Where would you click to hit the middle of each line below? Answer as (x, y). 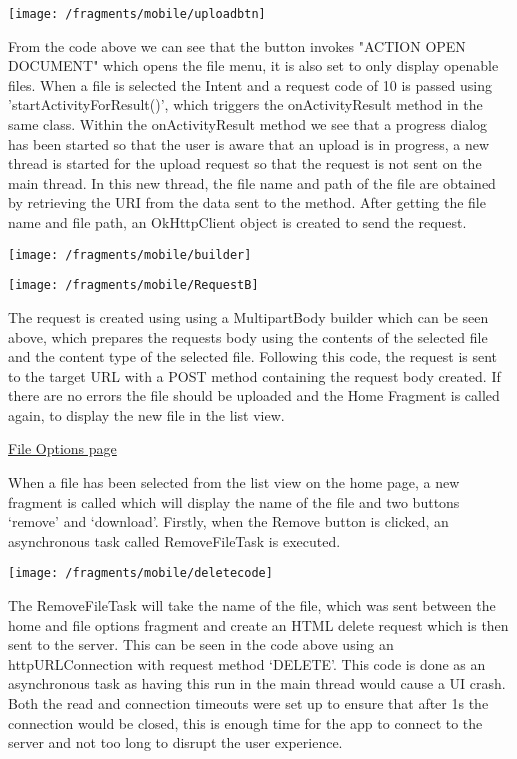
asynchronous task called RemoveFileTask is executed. (174, 540)
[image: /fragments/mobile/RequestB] (133, 285)
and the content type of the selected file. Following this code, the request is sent (253, 356)
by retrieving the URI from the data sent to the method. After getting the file (247, 202)
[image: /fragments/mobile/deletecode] (140, 573)
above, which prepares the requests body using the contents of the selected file (248, 336)
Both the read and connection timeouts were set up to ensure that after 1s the (248, 703)
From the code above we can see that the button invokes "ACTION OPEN (237, 45)
